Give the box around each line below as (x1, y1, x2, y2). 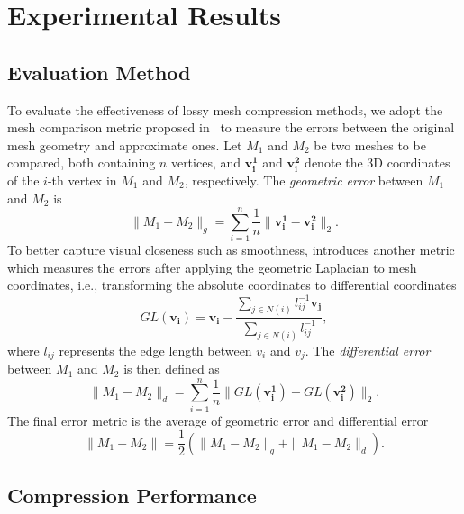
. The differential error (305, 340, 431, 359)
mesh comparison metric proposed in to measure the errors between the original (7, 118, 455, 137)
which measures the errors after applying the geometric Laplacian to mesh (7, 257, 417, 276)
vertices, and (170, 153, 241, 172)
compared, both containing (7, 153, 156, 172)
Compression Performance (7, 482, 257, 509)
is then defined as (123, 359, 220, 378)
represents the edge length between (59, 340, 252, 359)
